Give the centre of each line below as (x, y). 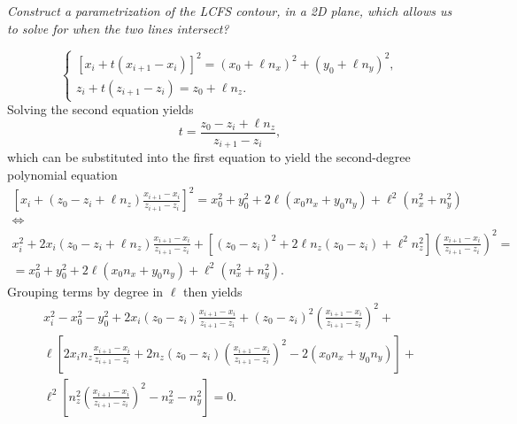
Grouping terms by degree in (85, 291)
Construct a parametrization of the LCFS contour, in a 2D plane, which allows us (230, 11)
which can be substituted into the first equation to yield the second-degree (209, 157)
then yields (213, 291)
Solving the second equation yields (100, 109)
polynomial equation (62, 174)
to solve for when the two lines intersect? (118, 28)
